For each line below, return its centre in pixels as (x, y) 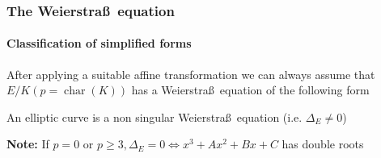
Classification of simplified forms (99, 43)
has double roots (323, 144)
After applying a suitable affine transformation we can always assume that (191, 74)
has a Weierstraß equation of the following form (250, 90)
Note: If (28, 144)
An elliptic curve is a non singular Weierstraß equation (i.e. (155, 116)
